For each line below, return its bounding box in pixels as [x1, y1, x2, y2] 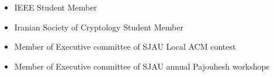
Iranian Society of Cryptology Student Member [14, 20, 183, 33]
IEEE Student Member [14, 1, 97, 13]
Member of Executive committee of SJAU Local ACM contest [14, 40, 236, 53]
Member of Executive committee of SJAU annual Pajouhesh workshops [14, 60, 269, 72]
